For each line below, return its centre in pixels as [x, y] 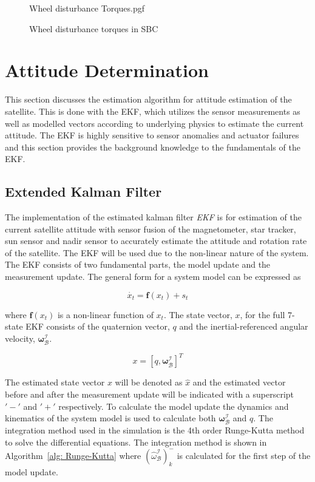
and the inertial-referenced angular [244, 326]
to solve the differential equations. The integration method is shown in [136, 442]
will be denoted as [149, 382]
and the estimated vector [239, 382]
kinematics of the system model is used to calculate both [110, 418]
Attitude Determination [107, 70]
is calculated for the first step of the [244, 455]
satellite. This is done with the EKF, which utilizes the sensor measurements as [153, 111]
